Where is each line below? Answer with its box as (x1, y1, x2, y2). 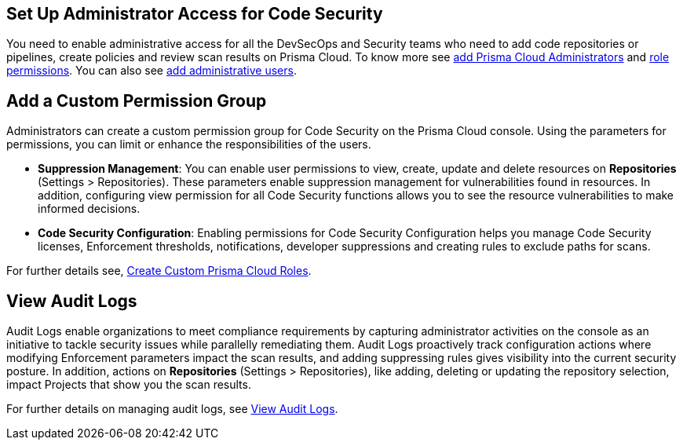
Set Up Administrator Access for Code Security (6, 4, 383, 24)
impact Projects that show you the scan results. (6, 378, 251, 392)
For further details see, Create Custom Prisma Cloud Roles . (6, 264, 312, 278)
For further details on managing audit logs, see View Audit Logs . (6, 402, 338, 416)
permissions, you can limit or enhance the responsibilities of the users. (6, 137, 371, 152)
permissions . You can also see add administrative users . (6, 64, 297, 78)
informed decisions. (38, 202, 141, 216)
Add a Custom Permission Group (6, 90, 267, 111)
